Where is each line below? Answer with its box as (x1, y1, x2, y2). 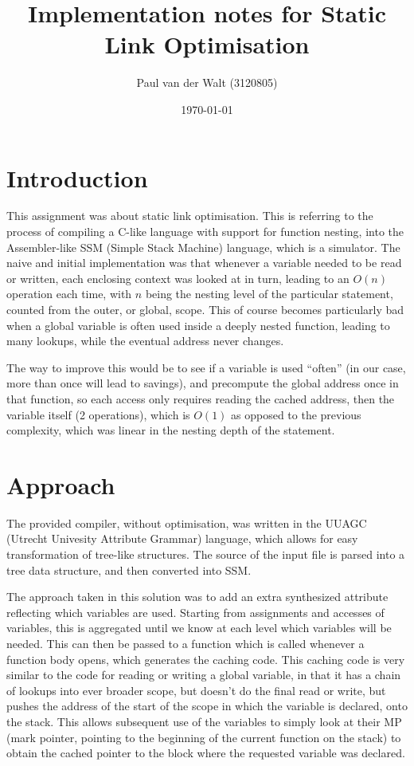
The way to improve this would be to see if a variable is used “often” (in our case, (6, 359, 406, 375)
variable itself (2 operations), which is (6, 406, 190, 422)
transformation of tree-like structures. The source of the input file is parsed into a (6, 546, 405, 563)
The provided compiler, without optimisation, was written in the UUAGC (6, 514, 367, 531)
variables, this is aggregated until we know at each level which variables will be (6, 619, 392, 636)
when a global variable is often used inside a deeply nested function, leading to (6, 316, 390, 333)
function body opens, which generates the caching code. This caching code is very (6, 650, 405, 667)
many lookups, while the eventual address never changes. (6, 332, 284, 349)
